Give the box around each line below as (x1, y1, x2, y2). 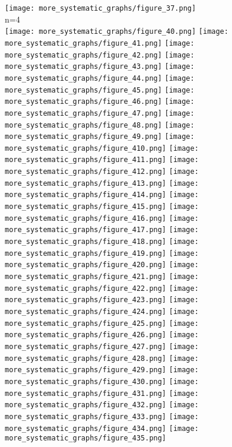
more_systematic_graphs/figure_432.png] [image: (5, 401, 199, 410)
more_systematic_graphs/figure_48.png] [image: (5, 121, 195, 129)
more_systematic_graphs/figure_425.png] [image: (5, 319, 199, 328)
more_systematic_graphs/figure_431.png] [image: (5, 389, 199, 398)
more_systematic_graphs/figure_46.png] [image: (5, 97, 195, 106)
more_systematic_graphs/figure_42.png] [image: (5, 50, 195, 59)
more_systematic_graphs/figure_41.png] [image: (5, 39, 195, 47)
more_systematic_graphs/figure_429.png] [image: (5, 366, 199, 375)
